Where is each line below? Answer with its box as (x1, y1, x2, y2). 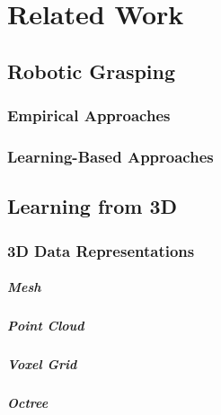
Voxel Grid (7, 355, 77, 373)
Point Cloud (7, 316, 84, 335)
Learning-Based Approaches (7, 145, 214, 167)
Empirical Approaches (7, 104, 171, 127)
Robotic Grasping (7, 57, 176, 84)
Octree (7, 393, 49, 411)
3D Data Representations (7, 239, 195, 261)
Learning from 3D (7, 192, 178, 220)
